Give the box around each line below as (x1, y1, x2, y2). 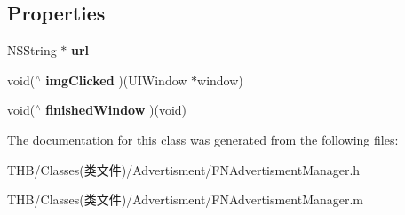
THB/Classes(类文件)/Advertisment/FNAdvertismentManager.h (7, 160, 361, 179)
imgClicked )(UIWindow (45, 70, 187, 89)
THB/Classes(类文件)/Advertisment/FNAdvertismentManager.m (7, 190, 364, 209)
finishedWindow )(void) (45, 100, 187, 119)
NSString (7, 41, 57, 60)
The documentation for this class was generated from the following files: (7, 130, 399, 148)
